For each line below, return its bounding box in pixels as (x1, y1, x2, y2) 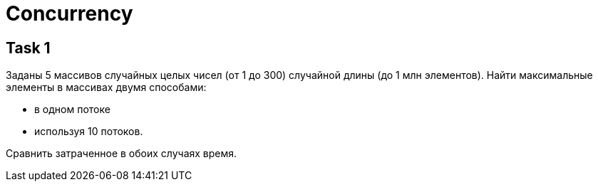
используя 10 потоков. (34, 125, 143, 138)
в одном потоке (34, 103, 110, 116)
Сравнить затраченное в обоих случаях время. (6, 147, 237, 160)
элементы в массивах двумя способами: (6, 81, 207, 94)
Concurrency (6, 1, 133, 26)
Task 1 (6, 38, 51, 57)
